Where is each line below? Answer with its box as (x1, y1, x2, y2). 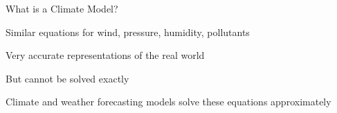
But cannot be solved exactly (6, 71, 129, 85)
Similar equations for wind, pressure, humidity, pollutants (6, 24, 250, 39)
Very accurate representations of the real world (6, 48, 205, 62)
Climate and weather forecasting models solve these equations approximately (6, 94, 331, 109)
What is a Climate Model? (6, 1, 118, 15)
